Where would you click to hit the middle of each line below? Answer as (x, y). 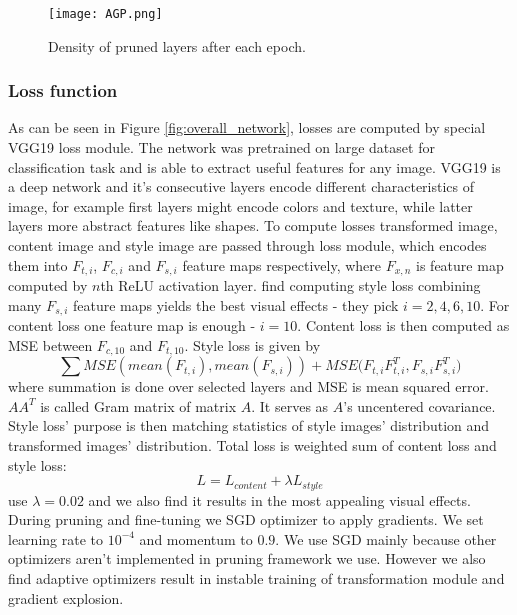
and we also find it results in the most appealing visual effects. (279, 499)
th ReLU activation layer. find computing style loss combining (290, 285)
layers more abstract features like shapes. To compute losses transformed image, (253, 225)
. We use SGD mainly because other (386, 538)
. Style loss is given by (252, 344)
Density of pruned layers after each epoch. (177, 45)
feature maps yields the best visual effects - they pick (235, 304)
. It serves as (290, 405)
